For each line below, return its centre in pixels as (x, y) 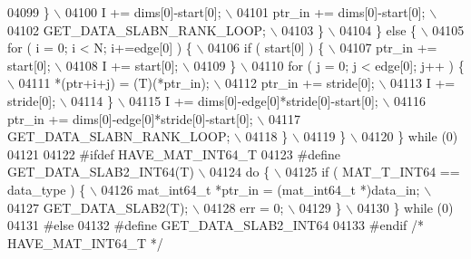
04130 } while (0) (405, 207)
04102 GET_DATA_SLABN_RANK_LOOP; (137, 29)
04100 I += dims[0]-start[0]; (143, 12)
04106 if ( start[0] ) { (266, 48)
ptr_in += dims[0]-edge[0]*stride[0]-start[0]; (130, 118)
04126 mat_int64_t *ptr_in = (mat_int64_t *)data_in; (260, 189)
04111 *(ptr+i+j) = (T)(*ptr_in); (114, 83)
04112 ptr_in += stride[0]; (300, 83)
